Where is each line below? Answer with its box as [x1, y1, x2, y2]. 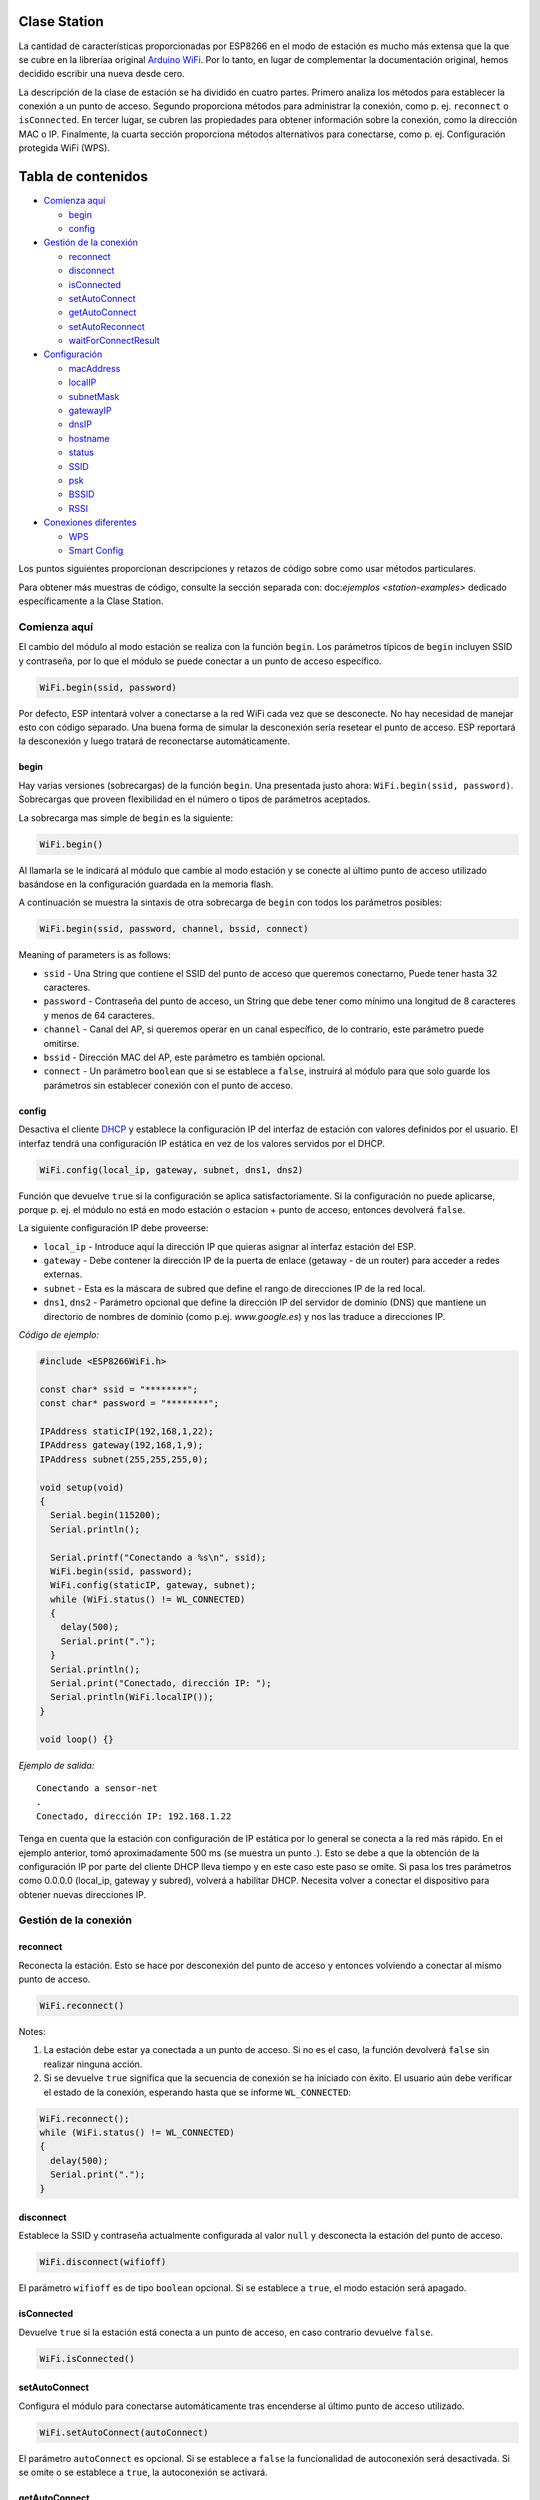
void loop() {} [39, 1733, 114, 1745]
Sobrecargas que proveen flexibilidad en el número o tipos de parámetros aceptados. [18, 793, 371, 805]
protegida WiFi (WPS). [18, 142, 110, 154]
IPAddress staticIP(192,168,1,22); [39, 1425, 214, 1437]
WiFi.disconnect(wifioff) [39, 2256, 167, 2268]
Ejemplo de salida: [18, 1759, 95, 1771]
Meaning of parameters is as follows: [18, 949, 171, 961]
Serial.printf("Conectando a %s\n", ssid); [50, 1551, 267, 1563]
